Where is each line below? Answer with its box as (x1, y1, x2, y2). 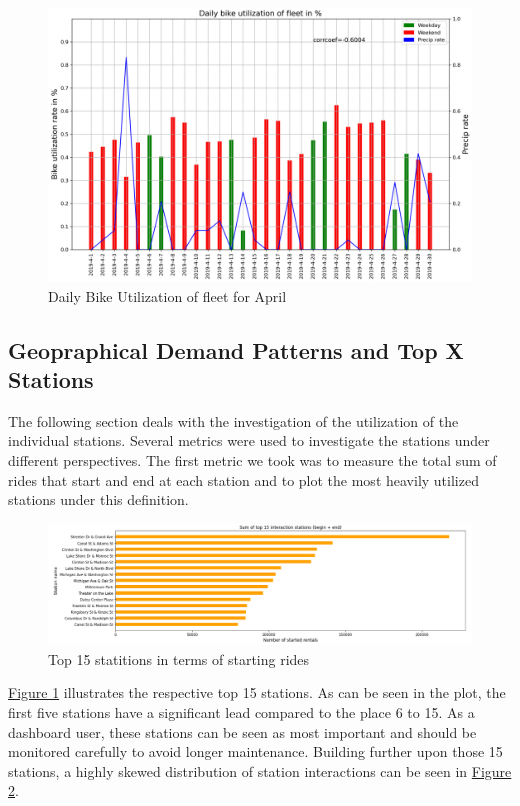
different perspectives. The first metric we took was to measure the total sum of (8, 450, 497, 471)
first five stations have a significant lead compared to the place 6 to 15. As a (8, 701, 475, 722)
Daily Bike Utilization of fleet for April (48, 285, 287, 306)
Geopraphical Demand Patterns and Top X (8, 334, 464, 365)
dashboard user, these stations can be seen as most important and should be (8, 721, 477, 742)
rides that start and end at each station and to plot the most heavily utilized (8, 469, 479, 490)
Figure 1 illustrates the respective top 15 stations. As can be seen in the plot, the (8, 682, 506, 703)
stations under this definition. (8, 489, 189, 510)
